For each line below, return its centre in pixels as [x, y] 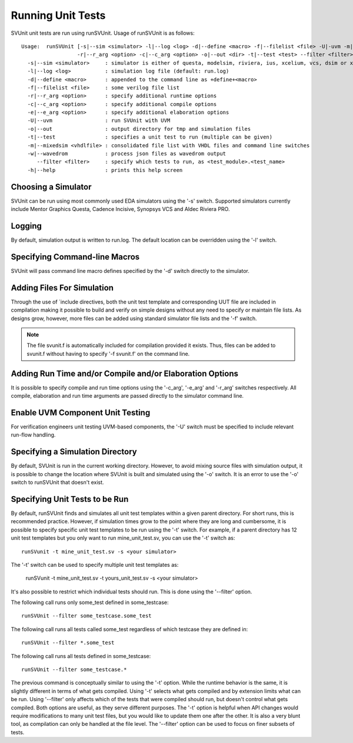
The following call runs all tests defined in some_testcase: [81, 656]
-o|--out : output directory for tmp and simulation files [139, 129]
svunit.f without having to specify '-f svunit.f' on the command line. [108, 354]
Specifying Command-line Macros [75, 257]
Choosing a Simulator [51, 186]
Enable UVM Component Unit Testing [81, 412]
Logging [26, 226]
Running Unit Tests [58, 15]
